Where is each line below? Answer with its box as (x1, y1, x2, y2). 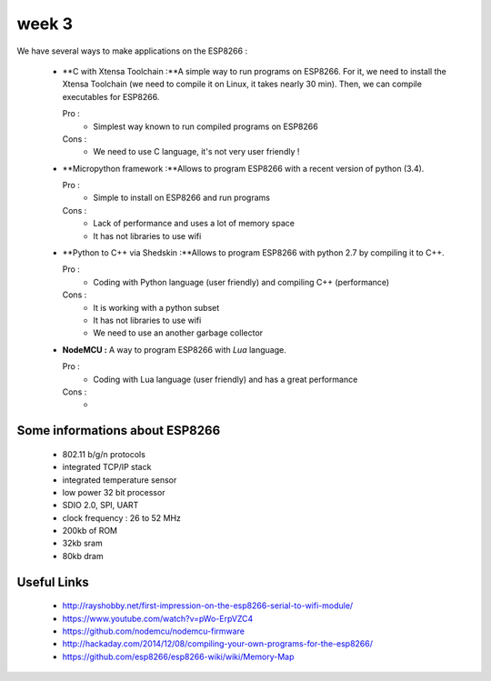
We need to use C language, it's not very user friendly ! (93, 146, 300, 157)
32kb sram (62, 537, 104, 549)
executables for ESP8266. (62, 91, 160, 102)
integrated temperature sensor (62, 474, 177, 486)
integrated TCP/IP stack (62, 462, 152, 473)
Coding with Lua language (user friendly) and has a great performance (93, 374, 358, 385)
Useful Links (16, 574, 90, 590)
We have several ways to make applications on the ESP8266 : (16, 45, 248, 56)
